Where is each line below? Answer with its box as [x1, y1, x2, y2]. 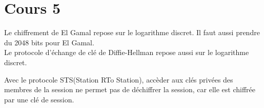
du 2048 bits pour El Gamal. [4, 37, 94, 47]
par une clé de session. [4, 94, 74, 104]
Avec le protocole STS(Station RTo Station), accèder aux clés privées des [4, 74, 233, 85]
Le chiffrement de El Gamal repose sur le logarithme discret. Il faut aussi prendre [4, 27, 260, 38]
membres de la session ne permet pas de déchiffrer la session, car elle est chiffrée [4, 84, 256, 95]
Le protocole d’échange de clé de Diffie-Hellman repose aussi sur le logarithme [4, 47, 249, 58]
